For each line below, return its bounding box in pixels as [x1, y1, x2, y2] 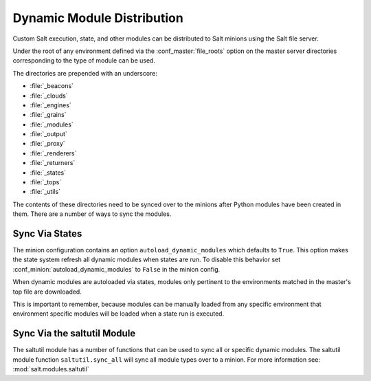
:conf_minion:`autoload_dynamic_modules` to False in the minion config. [12, 265, 221, 273]
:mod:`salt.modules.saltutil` [12, 365, 89, 373]
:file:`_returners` [30, 159, 76, 167]
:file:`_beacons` [30, 82, 74, 90]
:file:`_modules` [30, 120, 74, 129]
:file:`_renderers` [30, 149, 77, 157]
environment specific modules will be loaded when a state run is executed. [12, 309, 225, 318]
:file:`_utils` [30, 188, 61, 196]
